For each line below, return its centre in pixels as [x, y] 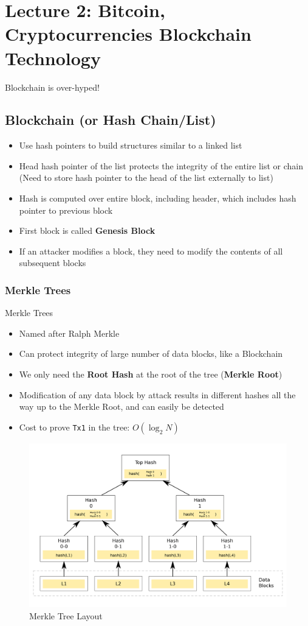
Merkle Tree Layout [66, 615]
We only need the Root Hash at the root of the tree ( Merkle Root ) [151, 374]
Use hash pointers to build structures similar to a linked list [131, 145]
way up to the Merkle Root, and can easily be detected [121, 406]
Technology [53, 58]
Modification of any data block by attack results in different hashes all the [157, 394]
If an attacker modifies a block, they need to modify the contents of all [151, 251]
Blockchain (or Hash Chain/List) [111, 120]
